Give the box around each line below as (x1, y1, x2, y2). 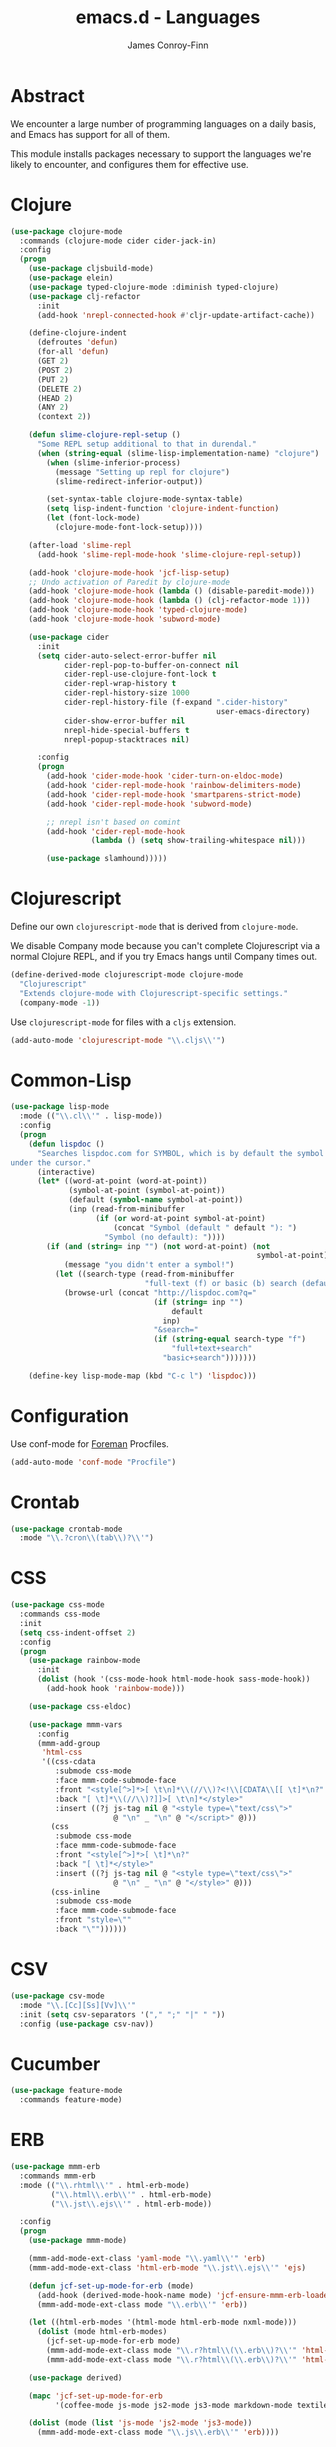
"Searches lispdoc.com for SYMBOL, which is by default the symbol (36, 1148, 325, 1158)
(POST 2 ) (36, 365, 74, 375)
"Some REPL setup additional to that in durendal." (36, 439, 257, 449)
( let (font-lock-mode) (46, 513, 141, 523)
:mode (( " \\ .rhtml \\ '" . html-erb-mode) (19, 2180, 190, 2190)
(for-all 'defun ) (36, 347, 110, 357)
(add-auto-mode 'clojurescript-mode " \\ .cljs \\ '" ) (10, 1035, 226, 1045)
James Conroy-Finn (127, 39, 209, 51)
